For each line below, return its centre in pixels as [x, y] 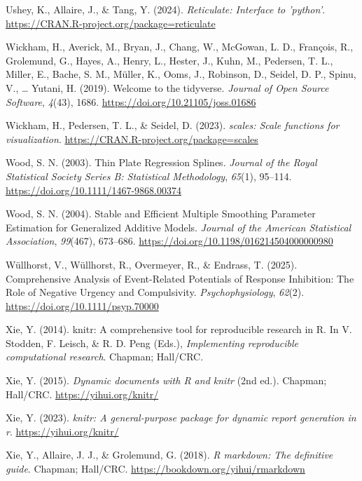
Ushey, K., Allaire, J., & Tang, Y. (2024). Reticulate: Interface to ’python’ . [166, 9]
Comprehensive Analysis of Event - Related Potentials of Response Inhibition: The [180, 278]
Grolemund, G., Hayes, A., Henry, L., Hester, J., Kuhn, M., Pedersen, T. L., [169, 60]
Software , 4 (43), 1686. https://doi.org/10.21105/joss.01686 [131, 101]
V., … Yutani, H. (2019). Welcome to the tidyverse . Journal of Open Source [167, 87]
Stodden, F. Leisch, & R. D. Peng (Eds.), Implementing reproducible [152, 343]
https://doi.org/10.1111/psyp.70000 [82, 305]
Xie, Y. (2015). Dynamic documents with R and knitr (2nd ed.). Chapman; [166, 380]
